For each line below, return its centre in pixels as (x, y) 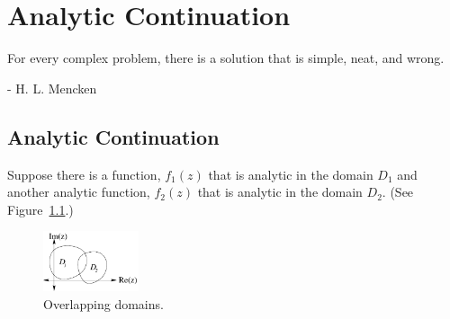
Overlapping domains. (103, 303)
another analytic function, (79, 192)
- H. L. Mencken (52, 88)
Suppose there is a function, (84, 174)
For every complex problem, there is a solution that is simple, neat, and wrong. (226, 58)
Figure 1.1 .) (40, 209)
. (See (398, 192)
